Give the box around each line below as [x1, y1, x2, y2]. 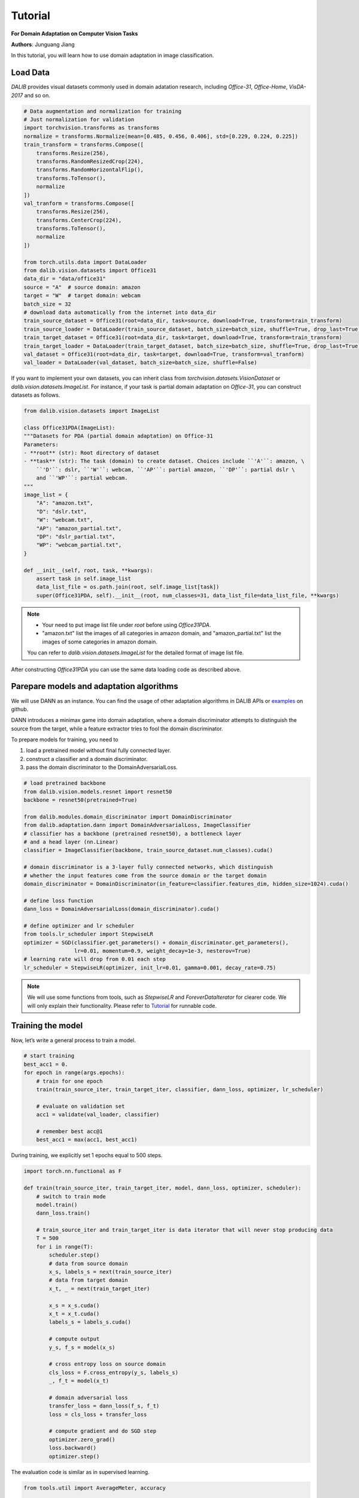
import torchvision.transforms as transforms [23, 125, 160, 131]
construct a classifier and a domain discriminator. [26, 755, 148, 762]
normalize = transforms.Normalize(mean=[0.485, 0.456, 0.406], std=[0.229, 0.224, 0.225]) [23, 132, 299, 140]
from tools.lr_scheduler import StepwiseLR [23, 931, 154, 938]
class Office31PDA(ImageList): [23, 424, 116, 431]
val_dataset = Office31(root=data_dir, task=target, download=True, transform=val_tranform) [23, 351, 305, 358]
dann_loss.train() [36, 1210, 90, 1216]
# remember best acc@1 [36, 1128, 103, 1135]
